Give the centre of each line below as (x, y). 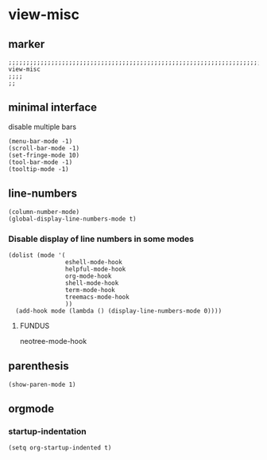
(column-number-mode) (44, 212)
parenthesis (39, 366)
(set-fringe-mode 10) (44, 155)
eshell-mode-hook (94, 262)
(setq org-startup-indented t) (60, 448)
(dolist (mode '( (37, 255)
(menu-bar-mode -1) (41, 141)
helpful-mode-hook (95, 269)
